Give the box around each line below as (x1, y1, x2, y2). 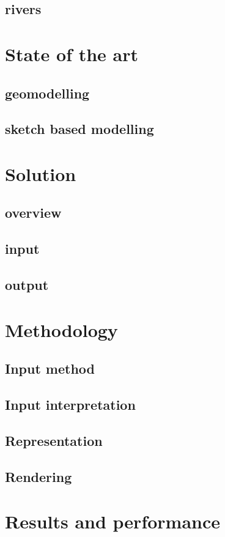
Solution (5, 161, 76, 186)
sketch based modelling (5, 119, 154, 138)
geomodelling (5, 83, 90, 102)
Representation (5, 431, 103, 450)
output (5, 275, 49, 294)
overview (5, 203, 62, 222)
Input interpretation (5, 394, 136, 413)
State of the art (5, 41, 139, 66)
